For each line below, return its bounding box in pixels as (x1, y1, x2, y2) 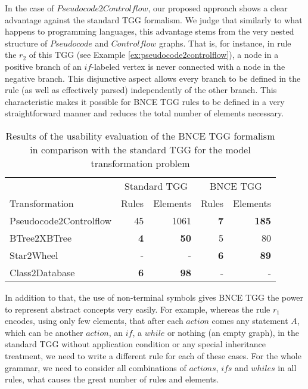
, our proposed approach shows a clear (148, 2, 288, 14)
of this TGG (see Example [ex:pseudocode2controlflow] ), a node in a (29, 48, 279, 61)
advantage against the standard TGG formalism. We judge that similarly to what (5, 13, 303, 26)
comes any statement (211, 314, 288, 327)
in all (278, 361, 297, 373)
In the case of (5, 2, 54, 14)
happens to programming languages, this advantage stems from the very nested (5, 25, 294, 38)
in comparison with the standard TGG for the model (30, 142, 251, 156)
